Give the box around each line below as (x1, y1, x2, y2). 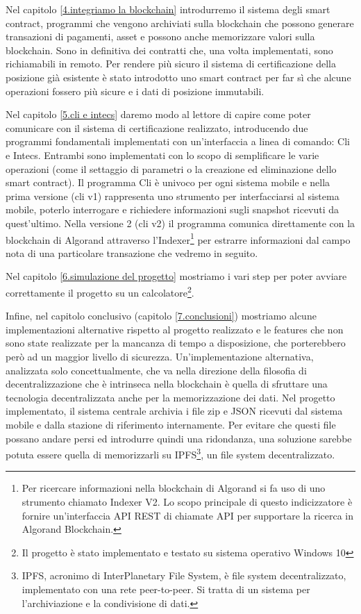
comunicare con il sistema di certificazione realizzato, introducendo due (6, 120, 308, 135)
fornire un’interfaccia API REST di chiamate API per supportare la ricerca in (22, 508, 353, 522)
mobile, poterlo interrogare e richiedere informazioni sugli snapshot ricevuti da (6, 202, 339, 217)
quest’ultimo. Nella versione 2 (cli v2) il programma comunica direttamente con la (6, 215, 355, 230)
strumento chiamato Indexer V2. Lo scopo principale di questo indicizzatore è (22, 494, 353, 508)
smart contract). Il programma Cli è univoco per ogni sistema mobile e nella (6, 175, 330, 190)
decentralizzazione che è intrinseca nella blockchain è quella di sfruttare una (6, 376, 328, 391)
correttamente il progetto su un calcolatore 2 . (6, 283, 194, 299)
